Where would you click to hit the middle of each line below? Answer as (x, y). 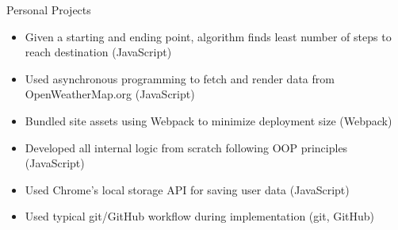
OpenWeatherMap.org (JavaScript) (110, 94)
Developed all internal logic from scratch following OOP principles (186, 147)
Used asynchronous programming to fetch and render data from (180, 78)
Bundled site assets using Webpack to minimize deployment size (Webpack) (209, 120)
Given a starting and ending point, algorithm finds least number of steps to (208, 36)
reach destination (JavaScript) (98, 52)
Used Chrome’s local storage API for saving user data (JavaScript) (187, 189)
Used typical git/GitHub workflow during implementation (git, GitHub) (200, 216)
